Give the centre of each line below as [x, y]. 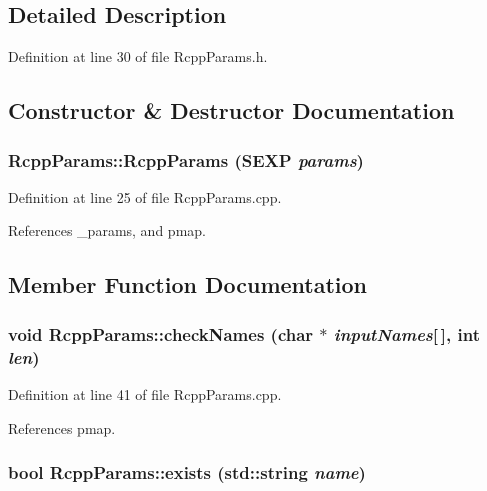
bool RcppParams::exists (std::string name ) [187, 472]
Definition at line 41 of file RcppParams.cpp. [145, 393]
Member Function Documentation [188, 284]
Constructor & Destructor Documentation [231, 110]
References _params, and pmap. [107, 230]
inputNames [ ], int [406, 333]
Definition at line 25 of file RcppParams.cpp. [145, 196]
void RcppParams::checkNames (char [161, 333]
